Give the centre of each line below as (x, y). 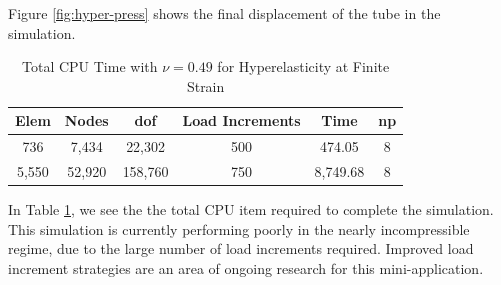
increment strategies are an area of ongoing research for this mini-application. (246, 267)
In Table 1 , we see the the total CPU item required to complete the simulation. (251, 209)
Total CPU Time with (90, 66)
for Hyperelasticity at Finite (303, 66)
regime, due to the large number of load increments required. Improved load (241, 248)
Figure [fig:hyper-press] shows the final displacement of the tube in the (224, 13)
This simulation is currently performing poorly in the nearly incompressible (239, 228)
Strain (205, 85)
